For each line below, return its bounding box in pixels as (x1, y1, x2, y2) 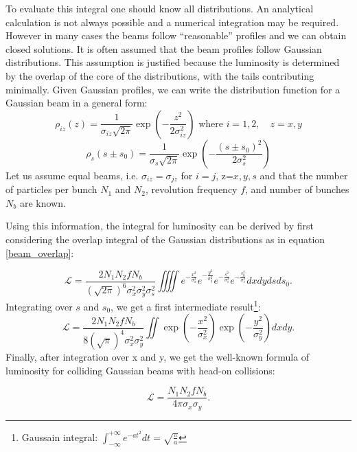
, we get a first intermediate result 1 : (111, 297, 261, 313)
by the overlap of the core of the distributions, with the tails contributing (5, 68, 314, 82)
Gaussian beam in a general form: (5, 95, 148, 110)
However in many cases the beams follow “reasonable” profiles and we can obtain (5, 28, 347, 43)
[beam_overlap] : (5, 245, 74, 260)
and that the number (260, 168, 348, 182)
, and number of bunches (245, 182, 349, 196)
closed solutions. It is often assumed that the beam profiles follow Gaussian (5, 41, 322, 56)
